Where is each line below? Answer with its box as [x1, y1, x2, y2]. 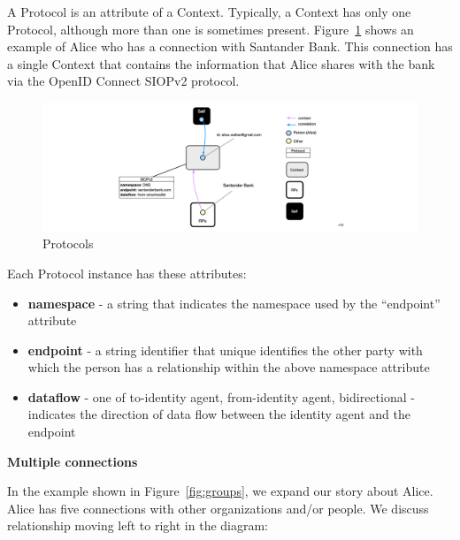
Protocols [42, 234, 94, 253]
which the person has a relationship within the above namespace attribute [27, 358, 430, 376]
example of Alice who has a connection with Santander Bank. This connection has [7, 37, 453, 56]
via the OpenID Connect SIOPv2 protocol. [7, 72, 240, 90]
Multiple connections [7, 452, 138, 470]
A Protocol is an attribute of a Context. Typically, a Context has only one [7, 3, 411, 20]
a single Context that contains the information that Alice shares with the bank [7, 54, 435, 72]
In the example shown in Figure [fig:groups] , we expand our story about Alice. [7, 482, 433, 500]
